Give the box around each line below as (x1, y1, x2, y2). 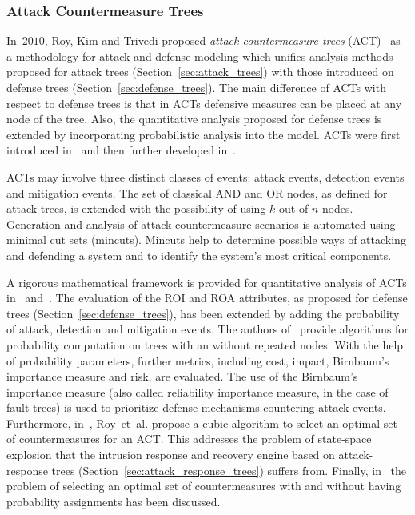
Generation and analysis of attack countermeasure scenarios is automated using (6, 215, 396, 232)
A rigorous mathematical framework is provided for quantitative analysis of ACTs (6, 273, 407, 290)
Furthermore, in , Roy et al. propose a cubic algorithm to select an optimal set (6, 414, 397, 431)
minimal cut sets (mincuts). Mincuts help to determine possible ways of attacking (6, 231, 406, 248)
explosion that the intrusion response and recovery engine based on (6, 446, 335, 463)
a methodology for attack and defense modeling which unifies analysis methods (6, 47, 393, 64)
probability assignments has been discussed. (6, 493, 221, 509)
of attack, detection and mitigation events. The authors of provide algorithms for (6, 321, 409, 337)
